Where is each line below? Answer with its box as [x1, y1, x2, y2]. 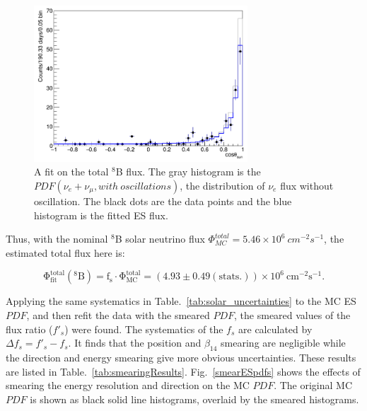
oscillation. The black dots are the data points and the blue [34, 193, 292, 208]
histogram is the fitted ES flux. [34, 207, 168, 222]
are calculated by [238, 321, 313, 336]
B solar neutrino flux [115, 231, 205, 246]
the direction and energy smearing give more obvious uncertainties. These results [6, 349, 356, 364]
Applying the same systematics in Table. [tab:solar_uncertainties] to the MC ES [6, 294, 356, 308]
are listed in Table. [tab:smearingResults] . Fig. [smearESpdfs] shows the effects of [6, 364, 361, 378]
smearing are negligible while [221, 335, 346, 350]
